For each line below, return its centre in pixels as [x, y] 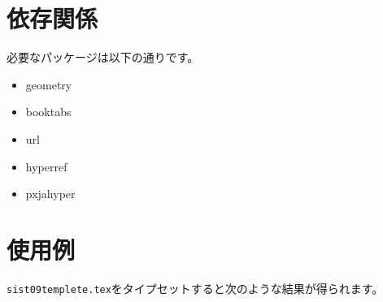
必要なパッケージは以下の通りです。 [103, 57]
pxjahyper [50, 194]
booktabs [48, 112]
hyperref [46, 166]
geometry [49, 84]
